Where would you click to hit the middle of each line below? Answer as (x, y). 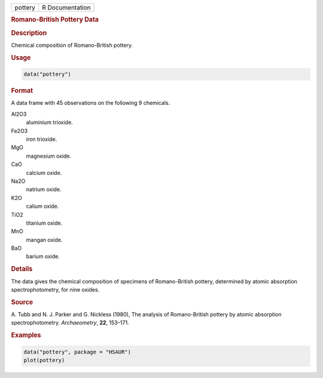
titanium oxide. (44, 223)
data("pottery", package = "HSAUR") (77, 352)
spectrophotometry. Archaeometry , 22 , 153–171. (70, 323)
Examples (26, 335)
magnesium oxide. (49, 156)
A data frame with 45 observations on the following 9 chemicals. (91, 103)
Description (29, 33)
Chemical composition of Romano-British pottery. (72, 45)
